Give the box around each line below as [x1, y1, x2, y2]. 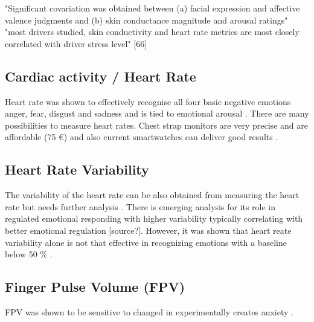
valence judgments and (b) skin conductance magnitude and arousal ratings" [5, 13, 288, 26]
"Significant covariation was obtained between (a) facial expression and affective [5, 2, 300, 14]
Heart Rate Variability [5, 160, 149, 179]
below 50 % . [5, 248, 53, 260]
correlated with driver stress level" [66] [5, 37, 147, 50]
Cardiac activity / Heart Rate [5, 66, 196, 85]
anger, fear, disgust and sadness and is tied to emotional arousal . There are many [5, 107, 309, 120]
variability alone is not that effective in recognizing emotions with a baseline [5, 236, 287, 248]
